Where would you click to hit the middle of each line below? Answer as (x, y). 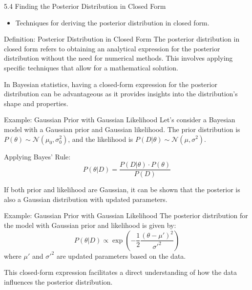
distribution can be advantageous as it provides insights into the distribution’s (121, 94)
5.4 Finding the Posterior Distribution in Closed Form (85, 6)
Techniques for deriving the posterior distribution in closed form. (112, 22)
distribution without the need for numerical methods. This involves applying (118, 58)
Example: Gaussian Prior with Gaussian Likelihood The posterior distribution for (126, 215)
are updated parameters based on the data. (121, 256)
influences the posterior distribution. (58, 281)
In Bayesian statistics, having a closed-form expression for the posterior (111, 84)
